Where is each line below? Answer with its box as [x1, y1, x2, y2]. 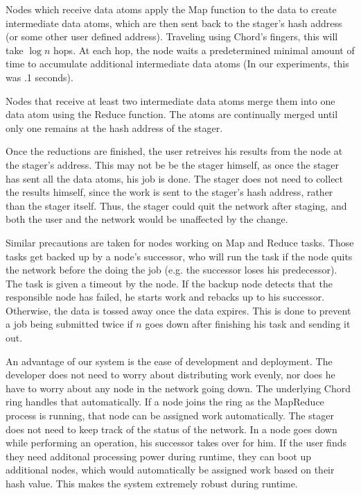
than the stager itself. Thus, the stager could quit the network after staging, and [6, 198, 347, 212]
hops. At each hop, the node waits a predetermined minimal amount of [53, 42, 355, 57]
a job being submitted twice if [6, 317, 133, 331]
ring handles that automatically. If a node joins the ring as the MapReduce [6, 394, 324, 409]
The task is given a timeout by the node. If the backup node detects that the [6, 276, 333, 290]
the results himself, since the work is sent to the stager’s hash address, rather [6, 185, 333, 199]
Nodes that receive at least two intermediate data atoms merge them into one [6, 93, 335, 108]
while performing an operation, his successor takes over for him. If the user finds [6, 435, 346, 450]
